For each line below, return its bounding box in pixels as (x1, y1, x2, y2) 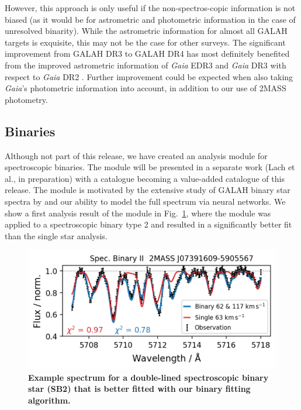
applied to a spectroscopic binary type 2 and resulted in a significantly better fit (5, 218, 292, 230)
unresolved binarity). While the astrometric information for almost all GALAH (5, 25, 288, 37)
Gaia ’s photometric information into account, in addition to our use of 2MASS (5, 82, 286, 94)
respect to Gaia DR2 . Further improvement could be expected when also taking (5, 70, 293, 82)
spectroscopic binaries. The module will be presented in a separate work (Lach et (5, 161, 295, 173)
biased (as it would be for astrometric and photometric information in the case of (5, 13, 296, 25)
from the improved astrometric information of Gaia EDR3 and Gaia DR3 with (5, 58, 286, 71)
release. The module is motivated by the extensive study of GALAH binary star (5, 184, 290, 196)
